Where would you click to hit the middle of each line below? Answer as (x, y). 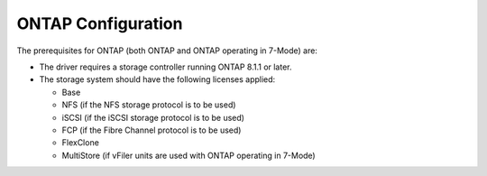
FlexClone (80, 143)
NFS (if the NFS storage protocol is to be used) (149, 105)
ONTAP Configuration (100, 23)
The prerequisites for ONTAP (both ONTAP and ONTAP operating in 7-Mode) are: (167, 51)
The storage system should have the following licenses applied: (157, 79)
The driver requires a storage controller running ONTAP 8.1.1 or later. (165, 67)
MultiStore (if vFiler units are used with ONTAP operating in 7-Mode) (188, 155)
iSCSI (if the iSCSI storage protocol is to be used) (153, 117)
